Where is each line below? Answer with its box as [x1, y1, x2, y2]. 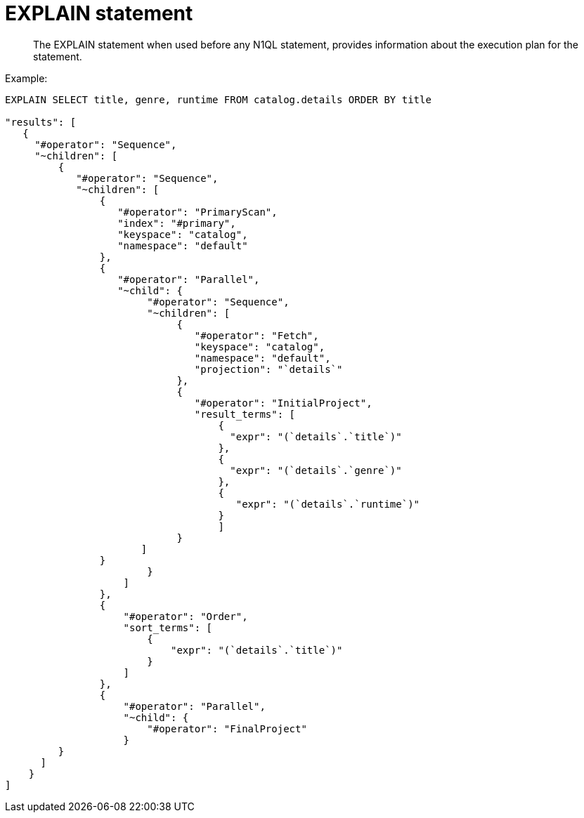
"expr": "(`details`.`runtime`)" [235, 498, 420, 510]
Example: [5, 72, 48, 84]
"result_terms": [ [194, 408, 296, 420]
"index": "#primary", [117, 217, 236, 229]
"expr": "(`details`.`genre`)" [230, 464, 402, 476]
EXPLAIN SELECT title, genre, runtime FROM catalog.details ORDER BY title [5, 93, 431, 105]
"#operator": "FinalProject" [147, 723, 307, 734]
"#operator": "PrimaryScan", [117, 206, 278, 218]
